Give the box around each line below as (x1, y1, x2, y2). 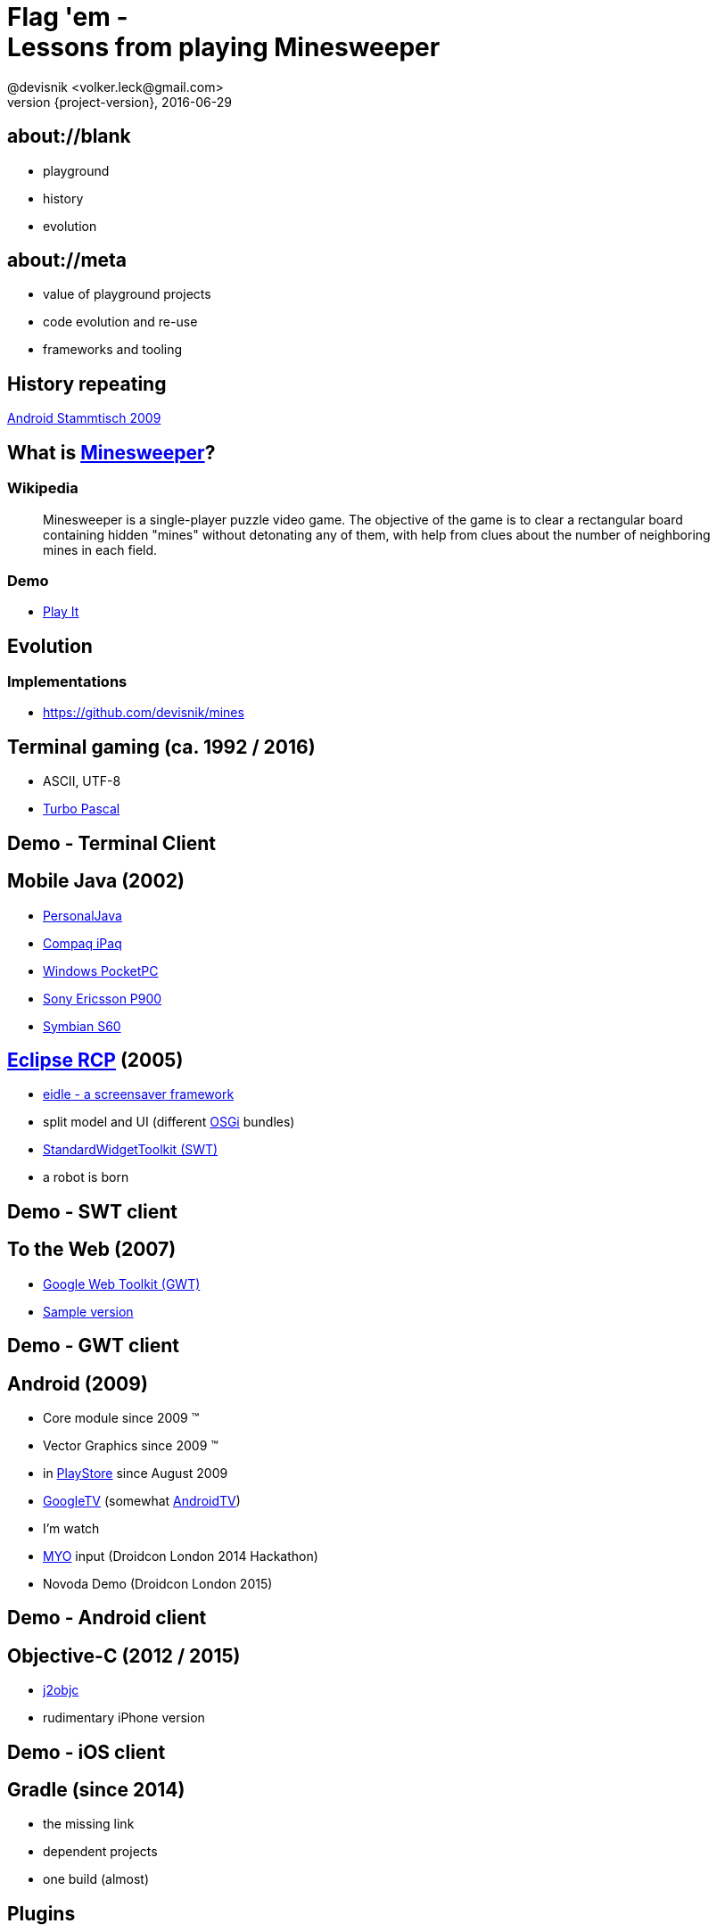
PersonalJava (43, 907, 122, 923)
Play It (43, 604, 79, 620)
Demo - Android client (7, 1606, 207, 1630)
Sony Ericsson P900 (43, 990, 162, 1006)
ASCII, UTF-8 (43, 773, 121, 789)
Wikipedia (7, 479, 78, 498)
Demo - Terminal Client (7, 831, 217, 855)
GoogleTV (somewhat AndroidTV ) (43, 1492, 241, 1508)
